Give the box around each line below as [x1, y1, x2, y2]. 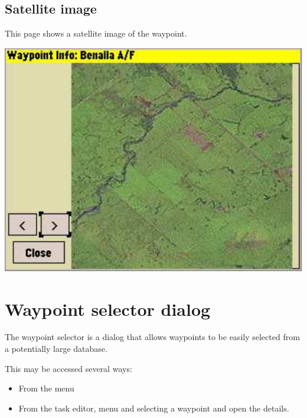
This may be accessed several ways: [5, 362, 132, 374]
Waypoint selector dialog [5, 296, 211, 321]
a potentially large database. [5, 342, 107, 355]
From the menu [18, 382, 74, 394]
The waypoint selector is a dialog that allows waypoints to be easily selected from [5, 331, 300, 343]
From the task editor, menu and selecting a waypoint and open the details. [18, 401, 289, 414]
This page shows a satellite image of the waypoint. [5, 27, 187, 40]
